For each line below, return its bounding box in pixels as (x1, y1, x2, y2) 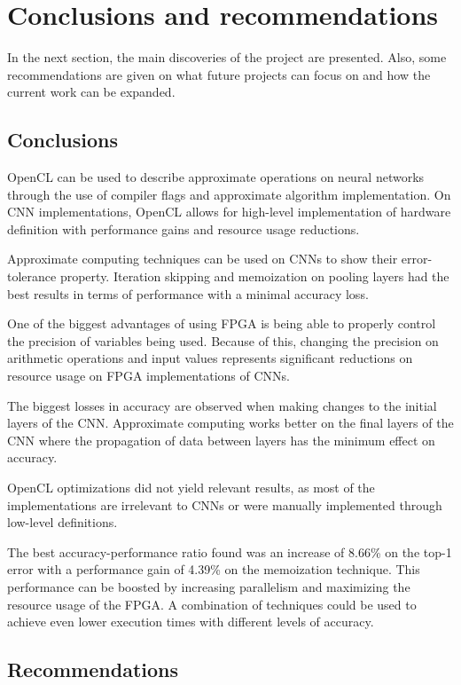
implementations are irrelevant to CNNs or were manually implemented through (7, 495, 442, 514)
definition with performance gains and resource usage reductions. (7, 219, 360, 238)
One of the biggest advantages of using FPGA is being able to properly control (7, 314, 436, 333)
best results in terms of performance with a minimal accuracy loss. (7, 284, 369, 303)
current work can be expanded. (7, 83, 176, 101)
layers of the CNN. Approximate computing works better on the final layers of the (7, 413, 454, 432)
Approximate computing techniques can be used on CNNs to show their (7, 249, 398, 268)
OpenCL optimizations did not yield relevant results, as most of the (7, 478, 375, 497)
